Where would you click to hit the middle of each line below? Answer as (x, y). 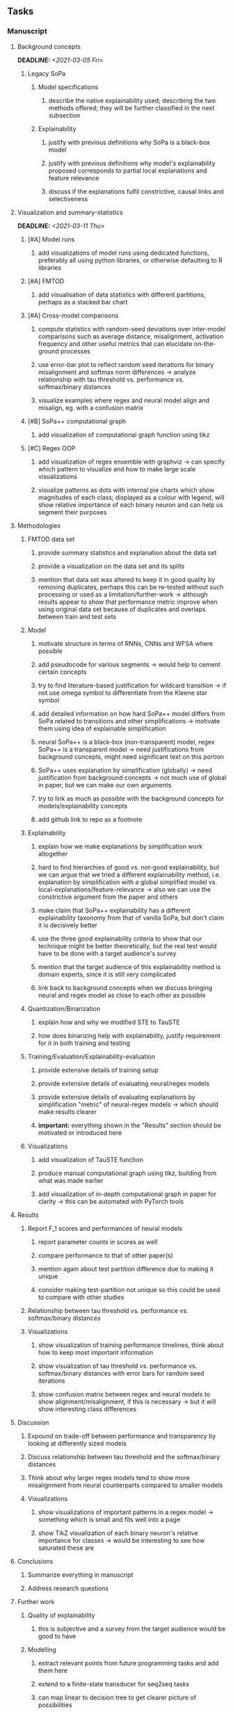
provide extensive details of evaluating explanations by (117, 1097)
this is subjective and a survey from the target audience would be (132, 1628)
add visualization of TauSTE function (91, 1159)
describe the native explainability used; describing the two (132, 100)
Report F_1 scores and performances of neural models (105, 1228)
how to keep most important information (96, 1352)
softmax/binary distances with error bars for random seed (121, 1373)
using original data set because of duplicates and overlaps (122, 609)
